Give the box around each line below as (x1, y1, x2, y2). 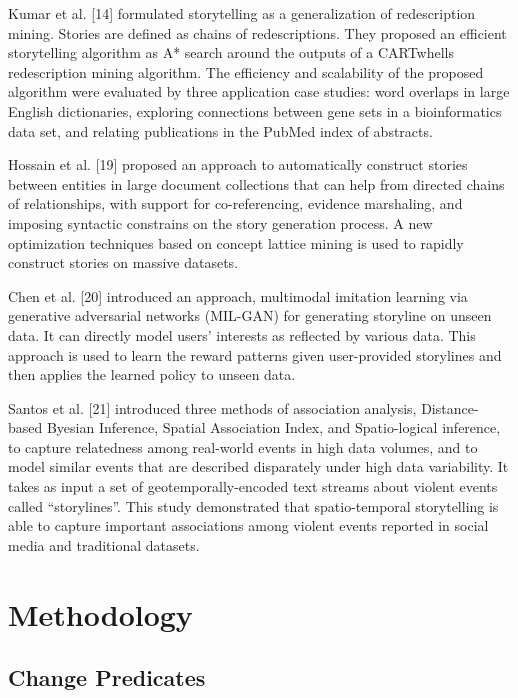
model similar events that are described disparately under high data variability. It (8, 456, 509, 477)
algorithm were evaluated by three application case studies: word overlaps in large (8, 81, 510, 102)
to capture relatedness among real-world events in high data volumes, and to (8, 436, 478, 457)
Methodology (8, 593, 193, 634)
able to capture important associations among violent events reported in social (8, 515, 489, 536)
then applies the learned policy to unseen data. (8, 364, 296, 385)
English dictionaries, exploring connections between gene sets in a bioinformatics (8, 100, 502, 121)
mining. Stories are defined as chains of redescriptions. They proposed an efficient (8, 22, 507, 43)
